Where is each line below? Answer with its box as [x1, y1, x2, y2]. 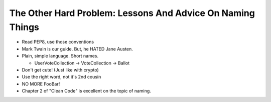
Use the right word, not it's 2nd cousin [22, 74, 101, 80]
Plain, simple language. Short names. [22, 53, 99, 59]
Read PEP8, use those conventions [22, 39, 94, 45]
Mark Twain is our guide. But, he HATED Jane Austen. [22, 45, 133, 52]
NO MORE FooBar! [22, 80, 60, 87]
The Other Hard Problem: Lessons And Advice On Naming [9, 7, 255, 18]
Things [9, 21, 40, 32]
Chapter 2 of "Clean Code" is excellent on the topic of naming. [22, 88, 152, 94]
